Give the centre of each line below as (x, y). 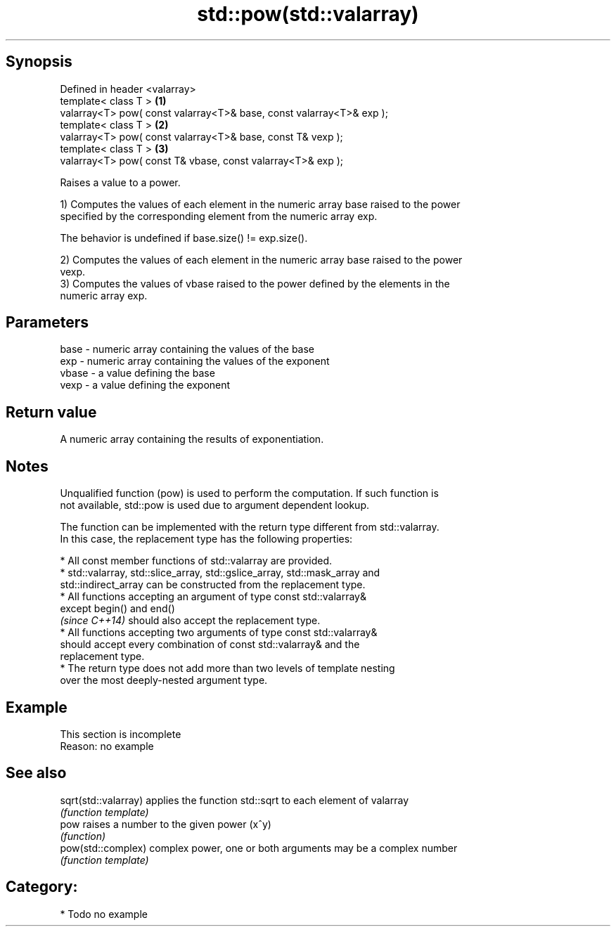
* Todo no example (104, 914)
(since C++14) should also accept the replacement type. (190, 621)
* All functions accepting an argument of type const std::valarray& (213, 597)
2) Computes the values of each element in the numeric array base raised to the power (261, 259)
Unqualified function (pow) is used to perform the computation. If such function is (249, 493)
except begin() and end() (117, 609)
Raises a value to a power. (120, 182)
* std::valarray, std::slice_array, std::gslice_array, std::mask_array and (220, 573)
